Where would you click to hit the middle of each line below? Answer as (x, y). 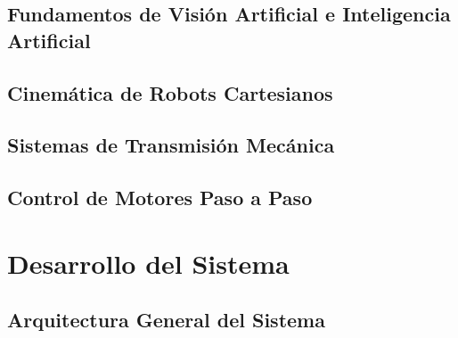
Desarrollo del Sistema (148, 263)
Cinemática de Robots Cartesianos (170, 92)
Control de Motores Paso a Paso (160, 198)
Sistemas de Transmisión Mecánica (171, 145)
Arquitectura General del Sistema (166, 320)
